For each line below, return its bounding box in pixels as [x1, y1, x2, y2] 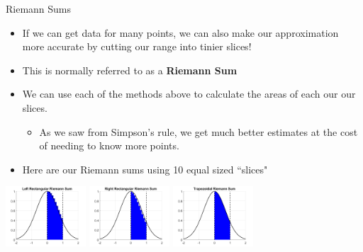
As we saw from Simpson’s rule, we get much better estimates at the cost [39, 124, 358, 139]
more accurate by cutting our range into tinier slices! [22, 39, 252, 54]
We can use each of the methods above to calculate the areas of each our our [22, 86, 356, 101]
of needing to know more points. [39, 138, 179, 153]
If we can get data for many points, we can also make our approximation [22, 25, 339, 40]
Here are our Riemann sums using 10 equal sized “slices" [22, 161, 268, 176]
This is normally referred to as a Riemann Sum [22, 62, 238, 77]
